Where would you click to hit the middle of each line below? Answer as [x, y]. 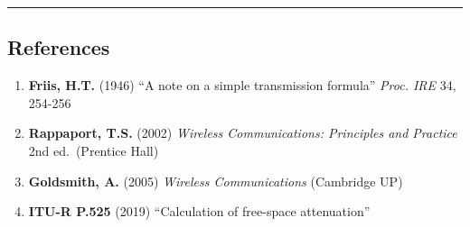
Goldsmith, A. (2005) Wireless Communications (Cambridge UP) [216, 181]
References [59, 47]
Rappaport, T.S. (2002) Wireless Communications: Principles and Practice [243, 133]
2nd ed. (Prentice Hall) [94, 150]
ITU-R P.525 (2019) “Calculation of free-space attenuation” [199, 211]
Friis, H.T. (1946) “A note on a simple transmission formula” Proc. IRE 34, [242, 85]
